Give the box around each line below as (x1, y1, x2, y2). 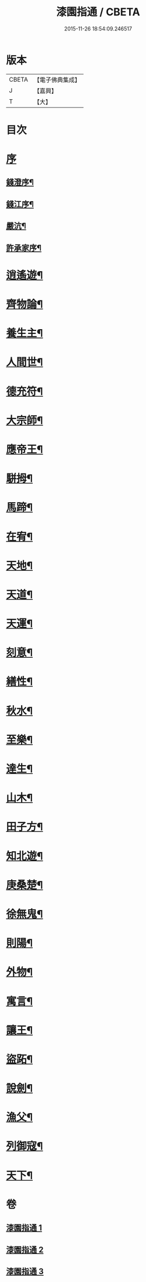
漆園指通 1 (6, 1223, 43, 1233)
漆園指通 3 (6, 1266, 44, 1276)
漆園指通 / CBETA (56, 5, 140, 19)
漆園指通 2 (6, 1244, 44, 1254)
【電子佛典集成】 (33, 76, 81, 84)
